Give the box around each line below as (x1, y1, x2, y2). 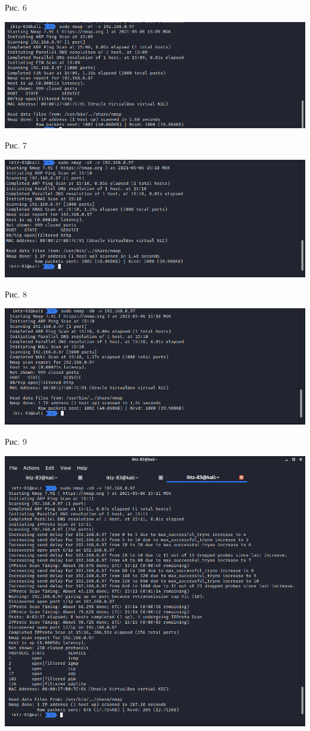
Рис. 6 (5, 1, 27, 13)
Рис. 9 (5, 435, 27, 448)
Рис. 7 (5, 139, 27, 151)
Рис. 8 (5, 287, 27, 300)
